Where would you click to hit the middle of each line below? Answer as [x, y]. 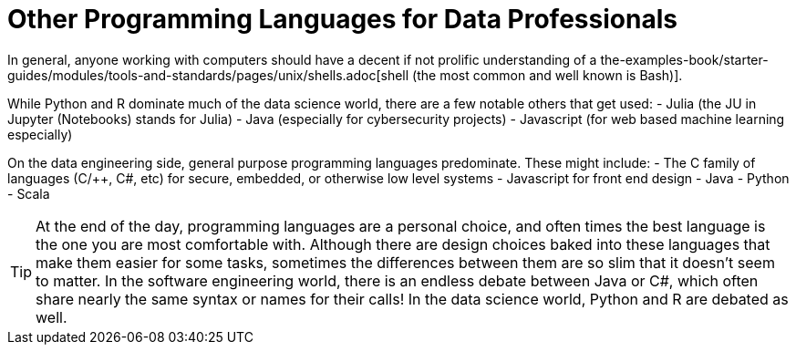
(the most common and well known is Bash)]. [548, 75]
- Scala [29, 193]
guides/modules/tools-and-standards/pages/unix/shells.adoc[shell [208, 75]
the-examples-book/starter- [684, 59]
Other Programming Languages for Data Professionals [342, 19]
